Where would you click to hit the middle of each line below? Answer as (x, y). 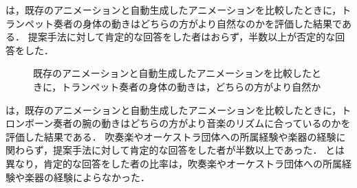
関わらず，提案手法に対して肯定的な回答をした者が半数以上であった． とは (175, 150)
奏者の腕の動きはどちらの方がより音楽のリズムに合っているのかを (202, 123)
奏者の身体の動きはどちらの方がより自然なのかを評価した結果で (197, 23)
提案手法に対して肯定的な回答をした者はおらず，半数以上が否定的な (182, 37)
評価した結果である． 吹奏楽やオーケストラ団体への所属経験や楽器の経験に (176, 136)
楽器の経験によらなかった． (87, 177)
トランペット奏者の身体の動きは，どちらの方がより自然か (191, 86)
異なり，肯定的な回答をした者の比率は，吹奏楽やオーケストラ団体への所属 (174, 163)
